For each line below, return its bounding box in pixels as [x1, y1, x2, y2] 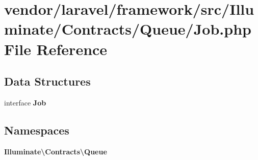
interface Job [4, 97, 46, 108]
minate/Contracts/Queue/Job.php [4, 18, 251, 39]
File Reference [4, 38, 108, 59]
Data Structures [4, 73, 91, 89]
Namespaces [4, 122, 69, 138]
